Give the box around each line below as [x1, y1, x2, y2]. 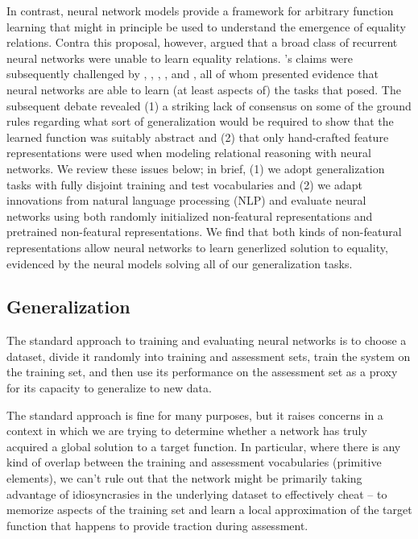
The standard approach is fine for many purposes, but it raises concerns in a [6, 406, 383, 423]
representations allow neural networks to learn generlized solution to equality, [6, 238, 388, 255]
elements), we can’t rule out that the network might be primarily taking [6, 470, 362, 487]
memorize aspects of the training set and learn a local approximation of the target [6, 501, 412, 518]
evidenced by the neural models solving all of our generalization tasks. [6, 255, 353, 272]
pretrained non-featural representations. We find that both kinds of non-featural [6, 223, 402, 240]
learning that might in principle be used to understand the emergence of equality [6, 18, 406, 35]
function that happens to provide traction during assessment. [6, 516, 308, 533]
